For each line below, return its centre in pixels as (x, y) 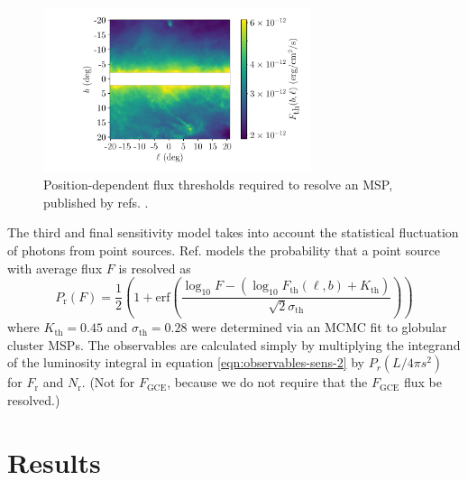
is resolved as (155, 268)
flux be (422, 382)
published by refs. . (96, 202)
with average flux (55, 268)
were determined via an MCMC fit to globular (319, 327)
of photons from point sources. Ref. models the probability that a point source (224, 250)
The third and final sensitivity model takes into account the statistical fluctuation (233, 232)
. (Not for (108, 382)
